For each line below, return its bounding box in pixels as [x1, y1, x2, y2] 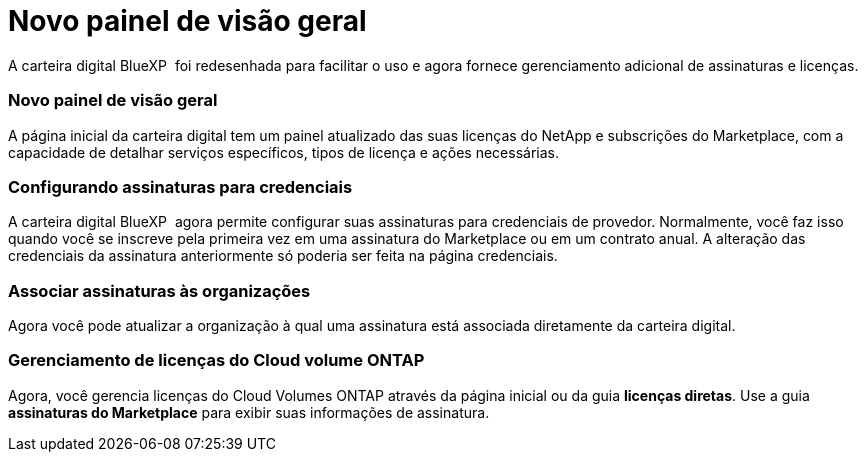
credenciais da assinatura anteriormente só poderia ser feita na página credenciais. [8, 247, 558, 265]
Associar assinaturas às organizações [8, 280, 311, 301]
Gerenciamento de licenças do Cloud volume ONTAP [8, 350, 425, 371]
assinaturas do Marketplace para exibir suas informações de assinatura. [8, 403, 490, 421]
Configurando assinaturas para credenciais [8, 176, 353, 197]
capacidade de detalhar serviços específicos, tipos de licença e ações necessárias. [8, 143, 559, 161]
